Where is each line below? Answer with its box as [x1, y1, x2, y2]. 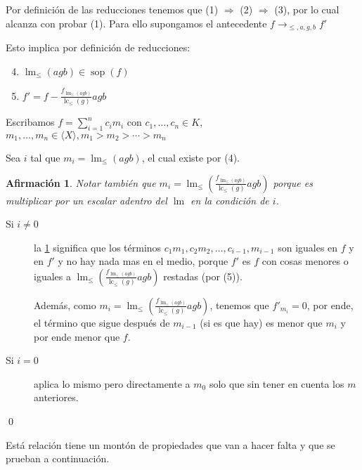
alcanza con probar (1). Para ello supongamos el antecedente [6, 15, 267, 30]
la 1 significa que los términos [34, 240, 162, 254]
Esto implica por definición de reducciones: [6, 40, 190, 55]
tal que [30, 150, 60, 164]
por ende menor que [34, 329, 120, 344]
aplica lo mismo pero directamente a [34, 376, 190, 391]
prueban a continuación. [6, 451, 110, 466]
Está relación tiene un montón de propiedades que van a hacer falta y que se [6, 437, 335, 452]
